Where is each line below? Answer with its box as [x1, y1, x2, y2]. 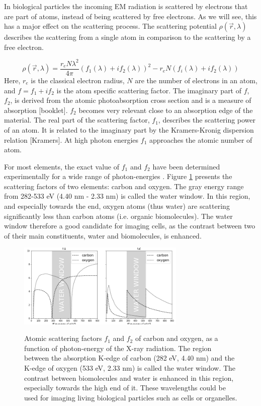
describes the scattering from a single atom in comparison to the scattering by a [4, 32, 251, 42]
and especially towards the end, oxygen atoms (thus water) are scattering [4, 201, 230, 211]
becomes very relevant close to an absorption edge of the [78, 104, 253, 115]
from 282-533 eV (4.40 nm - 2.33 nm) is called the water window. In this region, [4, 191, 250, 201]
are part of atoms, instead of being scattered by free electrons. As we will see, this [4, 11, 257, 21]
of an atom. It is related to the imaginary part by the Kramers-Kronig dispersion [4, 124, 254, 135]
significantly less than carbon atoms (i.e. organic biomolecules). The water [4, 210, 233, 221]
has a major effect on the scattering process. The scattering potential [4, 21, 217, 31]
